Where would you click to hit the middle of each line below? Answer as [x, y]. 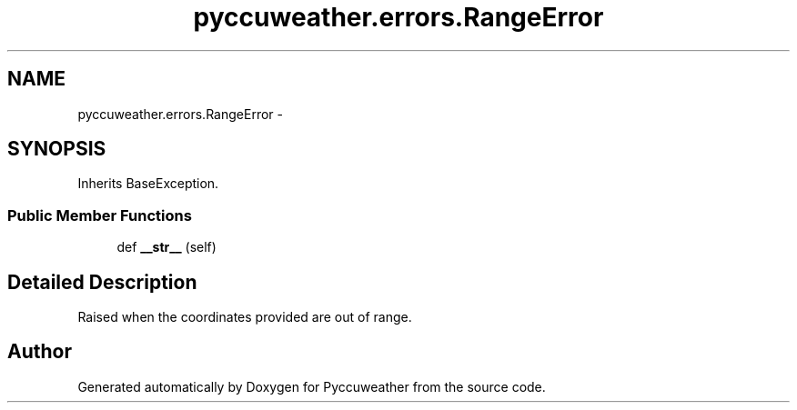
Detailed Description [102, 282]
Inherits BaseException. [148, 184]
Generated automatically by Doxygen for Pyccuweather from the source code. [312, 386]
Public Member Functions [100, 215]
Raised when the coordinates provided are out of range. [245, 317]
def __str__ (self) [166, 247]
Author [40, 352]
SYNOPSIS [57, 149]
